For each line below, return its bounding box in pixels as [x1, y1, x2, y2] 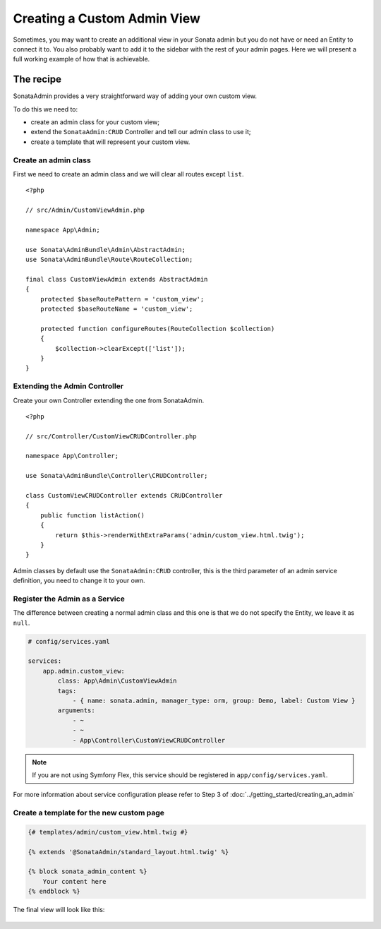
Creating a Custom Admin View [13, 11, 200, 26]
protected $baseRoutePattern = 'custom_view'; [40, 295, 205, 303]
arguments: [57, 707, 95, 714]
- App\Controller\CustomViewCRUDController [72, 736, 226, 744]
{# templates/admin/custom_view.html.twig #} [28, 828, 188, 836]
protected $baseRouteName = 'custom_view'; [40, 305, 193, 313]
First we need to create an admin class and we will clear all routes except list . [13, 169, 244, 178]
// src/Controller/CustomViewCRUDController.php [25, 432, 197, 440]
